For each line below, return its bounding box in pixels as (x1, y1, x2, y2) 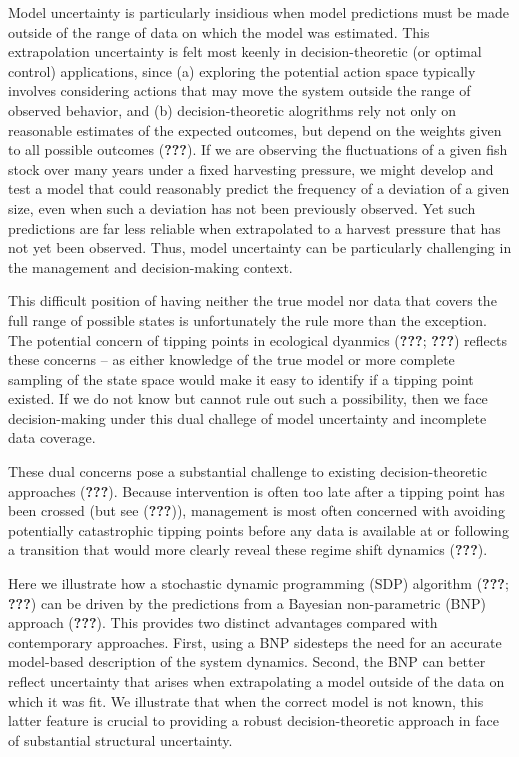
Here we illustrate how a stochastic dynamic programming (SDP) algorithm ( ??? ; (8, 573, 509, 594)
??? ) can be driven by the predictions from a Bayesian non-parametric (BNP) (8, 592, 486, 613)
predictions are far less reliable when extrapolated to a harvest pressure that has (8, 217, 501, 238)
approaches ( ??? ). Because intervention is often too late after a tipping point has (8, 480, 505, 501)
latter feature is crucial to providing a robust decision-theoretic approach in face (8, 710, 499, 731)
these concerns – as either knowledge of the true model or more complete (8, 349, 455, 370)
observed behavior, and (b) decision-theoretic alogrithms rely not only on (8, 99, 457, 120)
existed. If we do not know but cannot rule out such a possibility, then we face (8, 388, 488, 409)
